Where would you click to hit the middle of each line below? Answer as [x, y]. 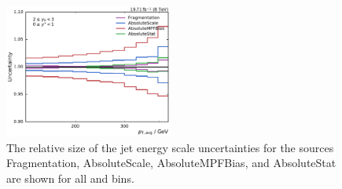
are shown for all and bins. [70, 178]
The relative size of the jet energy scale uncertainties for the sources [170, 147]
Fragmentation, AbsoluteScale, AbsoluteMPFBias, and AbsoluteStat [171, 163]
